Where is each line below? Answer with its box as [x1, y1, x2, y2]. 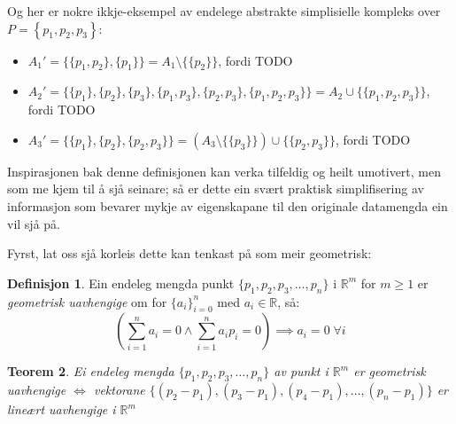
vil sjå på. [7, 214, 60, 232]
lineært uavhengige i [7, 400, 116, 419]
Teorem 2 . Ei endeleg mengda [7, 362, 174, 381]
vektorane [93, 381, 145, 399]
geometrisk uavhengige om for [7, 292, 167, 310]
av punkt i [274, 362, 328, 381]
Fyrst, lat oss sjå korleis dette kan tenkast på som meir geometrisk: [7, 244, 372, 263]
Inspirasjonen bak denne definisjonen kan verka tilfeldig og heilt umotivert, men [7, 161, 442, 180]
